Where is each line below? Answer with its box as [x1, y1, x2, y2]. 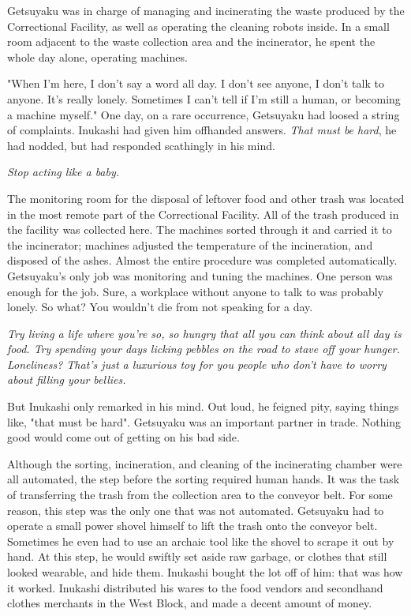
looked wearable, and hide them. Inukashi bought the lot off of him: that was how [7, 564, 403, 580]
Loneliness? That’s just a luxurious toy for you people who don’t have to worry [7, 355, 387, 372]
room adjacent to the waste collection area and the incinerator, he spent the [7, 33, 376, 50]
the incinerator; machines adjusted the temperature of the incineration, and [7, 236, 373, 253]
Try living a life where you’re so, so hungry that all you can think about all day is [7, 325, 402, 341]
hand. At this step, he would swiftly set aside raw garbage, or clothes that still [7, 548, 387, 565]
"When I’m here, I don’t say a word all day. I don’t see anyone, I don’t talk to [7, 75, 384, 92]
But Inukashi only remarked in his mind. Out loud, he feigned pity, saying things [7, 398, 399, 415]
